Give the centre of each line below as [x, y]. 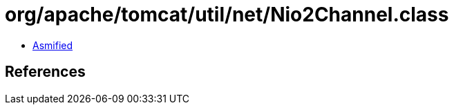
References [45, 72]
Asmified [53, 45]
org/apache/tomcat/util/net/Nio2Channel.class [227, 15]
